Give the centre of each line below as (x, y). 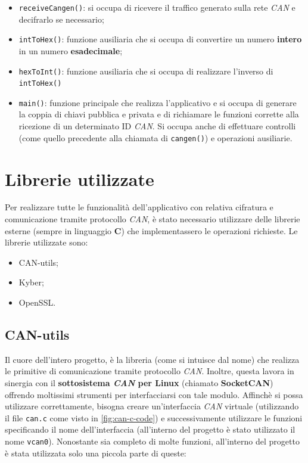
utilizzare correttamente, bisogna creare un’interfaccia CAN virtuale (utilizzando (152, 406)
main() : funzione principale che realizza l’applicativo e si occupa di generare (158, 102)
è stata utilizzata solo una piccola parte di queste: (96, 453)
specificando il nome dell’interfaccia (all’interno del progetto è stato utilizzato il (150, 429)
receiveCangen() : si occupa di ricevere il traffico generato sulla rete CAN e (157, 7)
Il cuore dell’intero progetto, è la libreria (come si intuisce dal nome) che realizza (152, 359)
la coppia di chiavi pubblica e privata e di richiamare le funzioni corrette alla (159, 114)
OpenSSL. (37, 302)
